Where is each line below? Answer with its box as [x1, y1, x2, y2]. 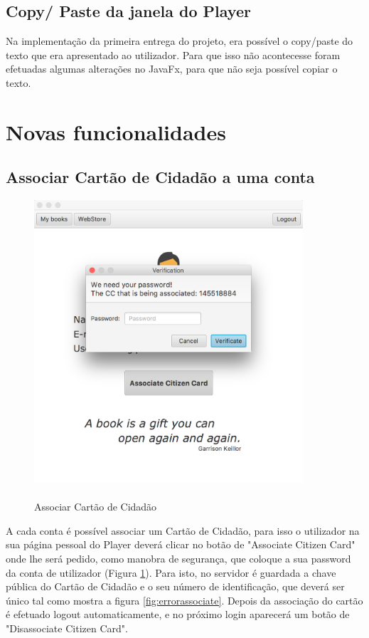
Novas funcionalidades [6, 117, 226, 146]
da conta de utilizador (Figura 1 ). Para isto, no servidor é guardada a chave [6, 565, 336, 580]
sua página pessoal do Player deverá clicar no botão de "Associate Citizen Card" [6, 537, 355, 552]
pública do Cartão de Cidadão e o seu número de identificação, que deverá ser [6, 579, 345, 594]
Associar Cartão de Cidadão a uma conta [6, 166, 315, 188]
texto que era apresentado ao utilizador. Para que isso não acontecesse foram [6, 47, 341, 62]
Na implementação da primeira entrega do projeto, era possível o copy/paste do [6, 33, 353, 48]
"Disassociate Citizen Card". [6, 621, 128, 636]
